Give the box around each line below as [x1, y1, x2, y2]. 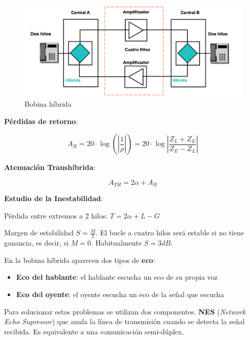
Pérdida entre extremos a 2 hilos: [4, 210, 108, 221]
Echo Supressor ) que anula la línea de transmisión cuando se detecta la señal [4, 316, 245, 327]
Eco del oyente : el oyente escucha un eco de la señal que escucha [16, 288, 224, 299]
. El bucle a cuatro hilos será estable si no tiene [96, 227, 244, 238]
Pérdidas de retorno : [4, 115, 78, 126]
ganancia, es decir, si [4, 237, 69, 248]
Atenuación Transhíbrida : [4, 162, 96, 173]
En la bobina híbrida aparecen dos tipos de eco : [4, 254, 155, 265]
